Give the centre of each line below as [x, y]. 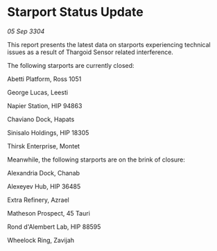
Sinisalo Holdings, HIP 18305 [48, 132]
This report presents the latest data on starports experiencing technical [109, 44]
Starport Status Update [75, 12]
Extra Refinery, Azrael [38, 200]
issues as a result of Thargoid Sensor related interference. [90, 52]
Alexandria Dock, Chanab [44, 173]
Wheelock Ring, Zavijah [41, 240]
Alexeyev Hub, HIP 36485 [44, 186]
